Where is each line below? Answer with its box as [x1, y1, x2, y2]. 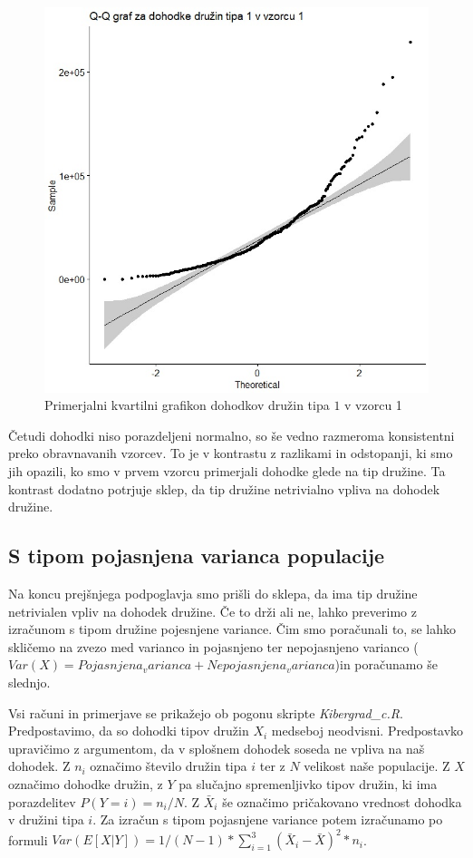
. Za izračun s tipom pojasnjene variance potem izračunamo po [92, 810, 443, 829]
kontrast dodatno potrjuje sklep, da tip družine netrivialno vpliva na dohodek [8, 479, 440, 498]
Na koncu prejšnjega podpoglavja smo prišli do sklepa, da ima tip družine [8, 583, 418, 602]
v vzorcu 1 [344, 395, 402, 414]
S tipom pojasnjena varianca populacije [8, 541, 385, 570]
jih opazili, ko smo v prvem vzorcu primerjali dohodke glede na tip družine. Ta [8, 462, 446, 480]
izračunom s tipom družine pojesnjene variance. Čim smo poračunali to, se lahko [8, 619, 456, 639]
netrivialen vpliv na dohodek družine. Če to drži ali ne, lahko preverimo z [8, 601, 417, 620]
